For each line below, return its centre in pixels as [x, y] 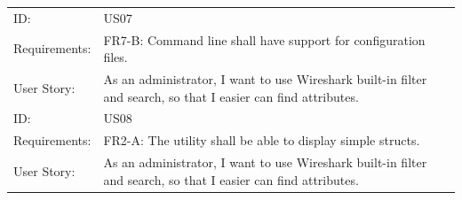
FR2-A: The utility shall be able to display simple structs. [262, 140]
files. [115, 57]
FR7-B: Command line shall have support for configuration [264, 39]
